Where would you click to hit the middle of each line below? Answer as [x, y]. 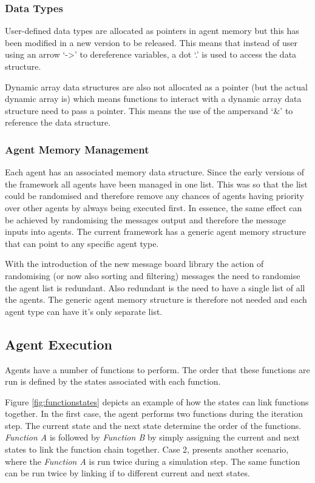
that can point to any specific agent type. [82, 243]
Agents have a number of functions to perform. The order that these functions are [157, 369]
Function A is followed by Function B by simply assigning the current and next [153, 437]
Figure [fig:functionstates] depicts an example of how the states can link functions [157, 401]
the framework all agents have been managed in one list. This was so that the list [156, 184]
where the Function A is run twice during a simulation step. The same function [153, 461]
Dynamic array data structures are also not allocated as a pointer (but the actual [156, 86]
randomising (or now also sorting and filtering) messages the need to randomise [153, 275]
